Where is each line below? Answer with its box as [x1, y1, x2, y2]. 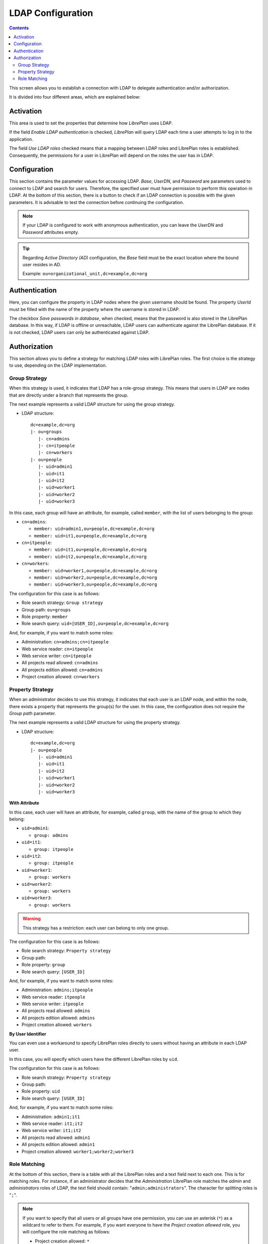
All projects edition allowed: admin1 [21, 1141, 95, 1147]
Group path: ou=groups [21, 607, 71, 613]
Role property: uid [21, 1088, 60, 1094]
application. [9, 136, 33, 142]
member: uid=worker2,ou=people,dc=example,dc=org [34, 575, 157, 581]
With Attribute [9, 800, 40, 806]
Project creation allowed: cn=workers [21, 674, 100, 680]
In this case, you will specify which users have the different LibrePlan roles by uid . [9, 1056, 179, 1062]
